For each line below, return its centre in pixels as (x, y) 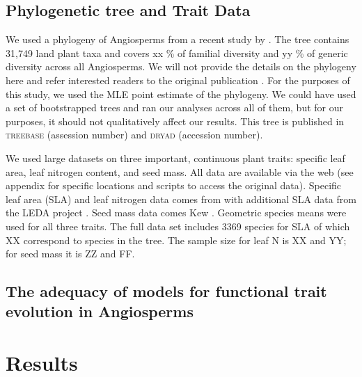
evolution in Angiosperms (100, 311)
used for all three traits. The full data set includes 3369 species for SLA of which (178, 226)
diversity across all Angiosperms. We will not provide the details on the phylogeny (181, 66)
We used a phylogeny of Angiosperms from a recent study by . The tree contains (178, 39)
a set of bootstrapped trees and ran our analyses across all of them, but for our (174, 107)
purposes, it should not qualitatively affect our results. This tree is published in (175, 121)
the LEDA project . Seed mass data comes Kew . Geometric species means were (176, 212)
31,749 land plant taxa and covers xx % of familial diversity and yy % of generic (177, 53)
